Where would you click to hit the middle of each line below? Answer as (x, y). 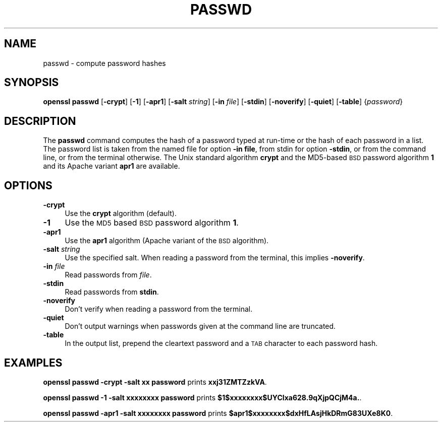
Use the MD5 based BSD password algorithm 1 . (152, 223)
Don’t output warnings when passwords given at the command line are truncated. (200, 326)
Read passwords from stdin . (112, 292)
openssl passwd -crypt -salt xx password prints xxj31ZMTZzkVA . (155, 382)
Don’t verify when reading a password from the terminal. (159, 309)
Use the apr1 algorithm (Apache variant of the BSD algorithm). (167, 241)
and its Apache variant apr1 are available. (112, 166)
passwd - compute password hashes (104, 63)
